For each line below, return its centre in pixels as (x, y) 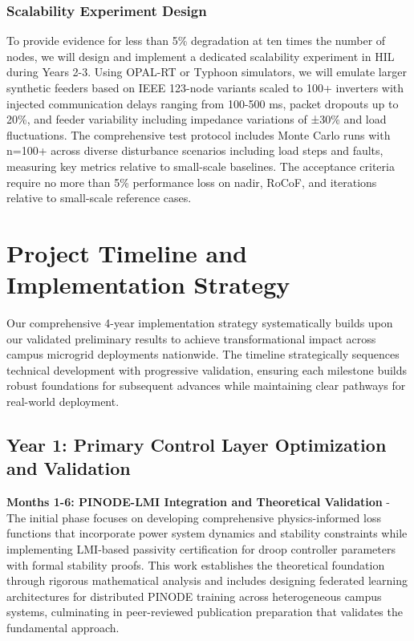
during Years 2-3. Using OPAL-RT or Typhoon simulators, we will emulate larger (207, 72)
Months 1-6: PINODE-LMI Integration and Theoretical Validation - (199, 502)
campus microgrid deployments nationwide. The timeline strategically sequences (203, 354)
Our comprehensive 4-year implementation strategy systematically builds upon (200, 323)
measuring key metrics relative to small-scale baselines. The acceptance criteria (201, 166)
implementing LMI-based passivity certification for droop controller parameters (201, 549)
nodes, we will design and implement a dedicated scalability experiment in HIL (201, 56)
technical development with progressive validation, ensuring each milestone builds (207, 369)
